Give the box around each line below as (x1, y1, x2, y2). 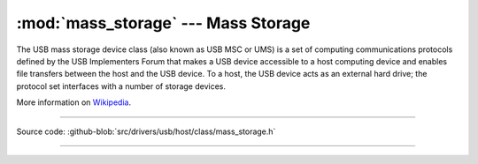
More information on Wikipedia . (16, 97, 132, 108)
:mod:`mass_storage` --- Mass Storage (16, 13, 311, 33)
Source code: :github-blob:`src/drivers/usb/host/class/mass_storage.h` (16, 126, 276, 137)
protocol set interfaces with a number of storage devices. (16, 80, 226, 92)
